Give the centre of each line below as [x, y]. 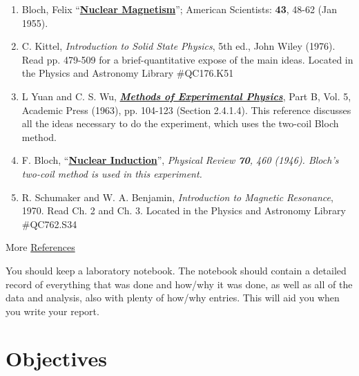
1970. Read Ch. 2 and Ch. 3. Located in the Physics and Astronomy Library [184, 210]
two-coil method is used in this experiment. [112, 173]
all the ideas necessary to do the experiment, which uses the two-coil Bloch [180, 123]
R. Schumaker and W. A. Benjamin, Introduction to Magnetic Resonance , [177, 197]
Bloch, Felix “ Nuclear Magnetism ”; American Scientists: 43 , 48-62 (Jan [179, 9]
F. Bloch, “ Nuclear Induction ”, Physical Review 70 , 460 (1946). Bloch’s [180, 160]
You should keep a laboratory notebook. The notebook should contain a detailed [176, 270]
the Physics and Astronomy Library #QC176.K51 [128, 73]
